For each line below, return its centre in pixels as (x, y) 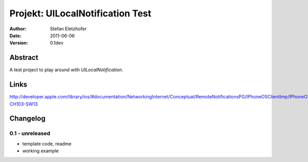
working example (41, 151)
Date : (15, 35)
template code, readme (47, 144)
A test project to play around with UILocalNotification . (66, 70)
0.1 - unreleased (30, 133)
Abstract (24, 58)
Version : (19, 43)
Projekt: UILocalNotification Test (80, 13)
